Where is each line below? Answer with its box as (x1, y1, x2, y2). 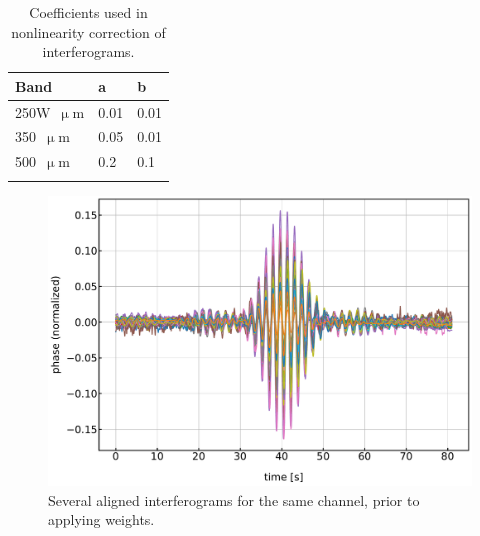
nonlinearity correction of (11, 21, 166, 42)
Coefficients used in (29, 2, 148, 22)
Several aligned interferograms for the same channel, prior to (48, 489, 420, 510)
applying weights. (48, 509, 155, 530)
